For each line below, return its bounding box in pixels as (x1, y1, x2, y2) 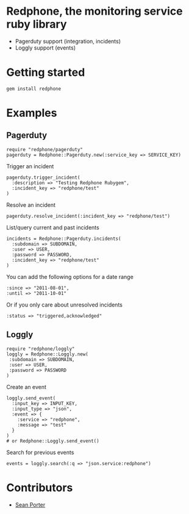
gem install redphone (6, 86, 62, 92)
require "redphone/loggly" (6, 346, 75, 352)
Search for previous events (6, 449, 74, 456)
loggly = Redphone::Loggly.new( (6, 351, 88, 357)
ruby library (6, 17, 67, 31)
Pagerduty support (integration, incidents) (15, 37, 121, 45)
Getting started (6, 65, 85, 80)
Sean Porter (15, 501, 46, 508)
